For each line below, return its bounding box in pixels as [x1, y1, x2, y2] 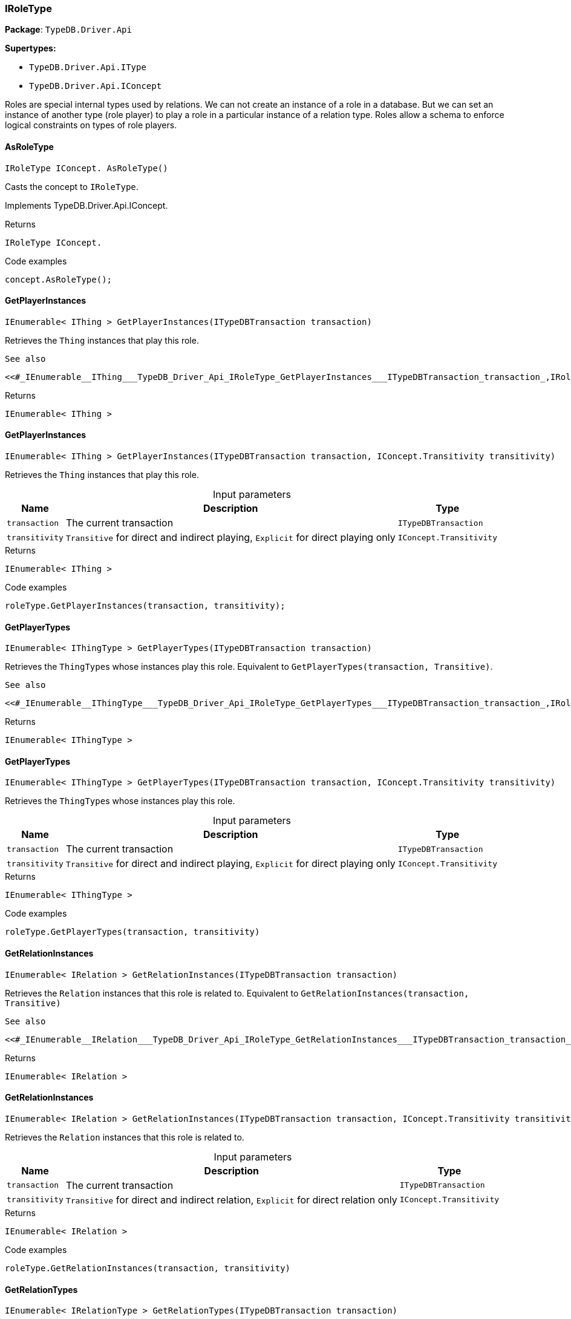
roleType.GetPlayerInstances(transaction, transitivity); [5, 601, 285, 611]
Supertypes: [5, 43, 56, 54]
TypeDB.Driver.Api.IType [29, 62, 146, 73]
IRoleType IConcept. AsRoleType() [5, 163, 168, 173]
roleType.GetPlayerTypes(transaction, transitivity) [5, 927, 260, 937]
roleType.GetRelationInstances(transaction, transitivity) [5, 1263, 291, 1273]
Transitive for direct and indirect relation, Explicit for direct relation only [65, 1193, 397, 1206]
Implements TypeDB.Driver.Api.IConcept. [5, 200, 168, 211]
